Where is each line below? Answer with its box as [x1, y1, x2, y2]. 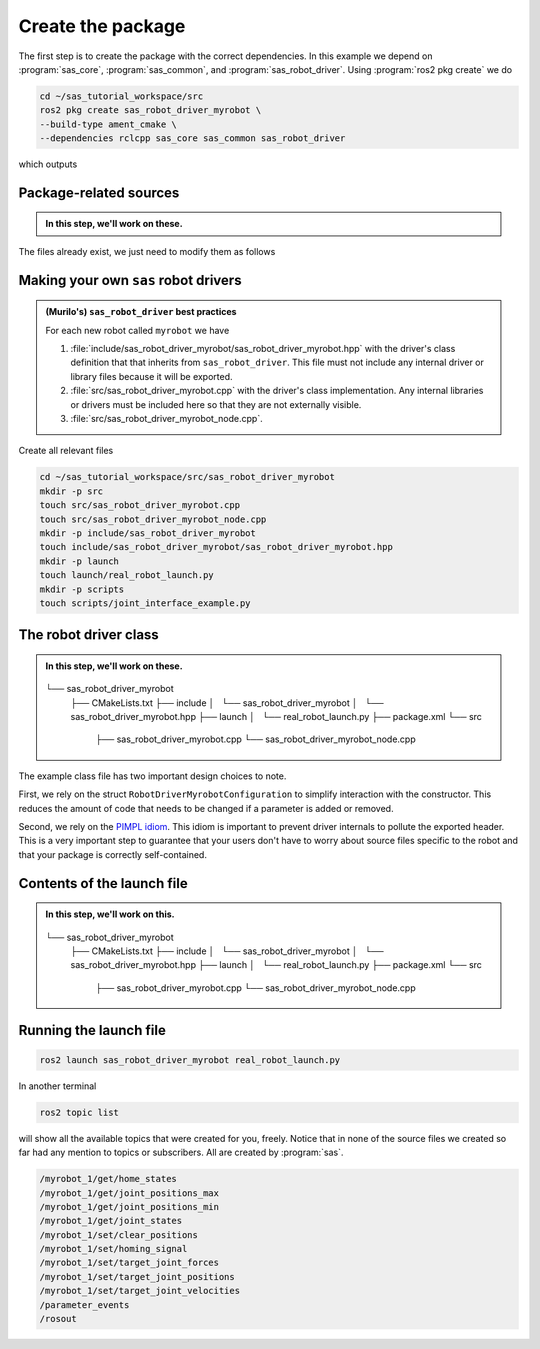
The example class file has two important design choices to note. [18, 770, 287, 782]
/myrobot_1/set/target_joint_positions [39, 1271, 235, 1282]
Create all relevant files [18, 445, 114, 457]
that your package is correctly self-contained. [18, 848, 207, 860]
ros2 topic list [39, 1106, 120, 1118]
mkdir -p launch [39, 555, 120, 567]
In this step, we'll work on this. [45, 908, 175, 920]
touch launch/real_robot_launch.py [39, 570, 214, 581]
